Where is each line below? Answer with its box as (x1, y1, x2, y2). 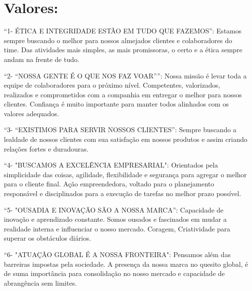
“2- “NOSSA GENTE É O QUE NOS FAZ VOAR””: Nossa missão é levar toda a (4, 70, 247, 80)
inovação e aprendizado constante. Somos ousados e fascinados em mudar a (4, 214, 227, 224)
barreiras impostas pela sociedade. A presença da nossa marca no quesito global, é (4, 259, 248, 269)
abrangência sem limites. (4, 277, 77, 288)
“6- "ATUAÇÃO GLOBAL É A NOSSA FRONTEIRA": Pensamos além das (4, 249, 231, 259)
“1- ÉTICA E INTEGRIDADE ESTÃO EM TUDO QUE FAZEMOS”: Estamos (4, 26, 242, 36)
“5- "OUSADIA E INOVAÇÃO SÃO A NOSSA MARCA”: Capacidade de (4, 204, 224, 214)
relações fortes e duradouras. (4, 143, 89, 153)
